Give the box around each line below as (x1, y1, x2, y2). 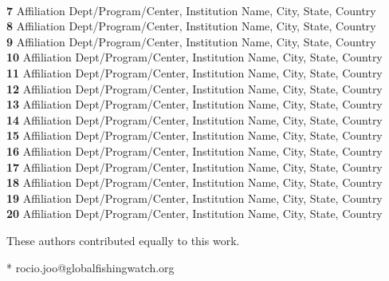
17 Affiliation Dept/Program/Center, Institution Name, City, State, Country (6, 158, 383, 175)
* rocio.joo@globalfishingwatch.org (6, 259, 175, 275)
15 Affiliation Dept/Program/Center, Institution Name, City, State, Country (6, 127, 383, 144)
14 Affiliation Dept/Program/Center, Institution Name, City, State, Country (6, 111, 383, 128)
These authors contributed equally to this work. (6, 232, 240, 248)
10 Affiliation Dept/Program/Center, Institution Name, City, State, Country (6, 49, 383, 65)
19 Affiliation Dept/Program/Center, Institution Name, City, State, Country (6, 189, 383, 206)
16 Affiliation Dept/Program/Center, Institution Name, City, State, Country (6, 142, 383, 159)
